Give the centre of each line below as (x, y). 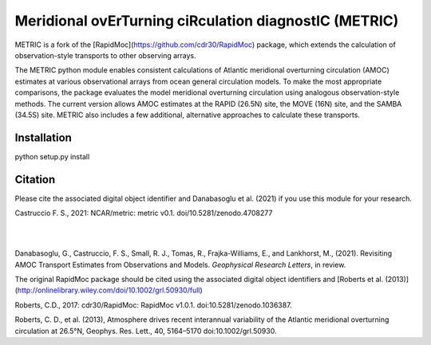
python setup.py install (52, 156)
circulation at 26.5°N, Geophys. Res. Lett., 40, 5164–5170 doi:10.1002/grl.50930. (146, 331)
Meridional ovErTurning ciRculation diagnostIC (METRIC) (207, 21)
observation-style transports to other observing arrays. (106, 55)
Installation (43, 137)
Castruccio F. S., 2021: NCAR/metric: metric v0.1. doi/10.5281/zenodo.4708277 (144, 213)
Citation (35, 179)
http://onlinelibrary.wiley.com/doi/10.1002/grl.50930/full (109, 290)
